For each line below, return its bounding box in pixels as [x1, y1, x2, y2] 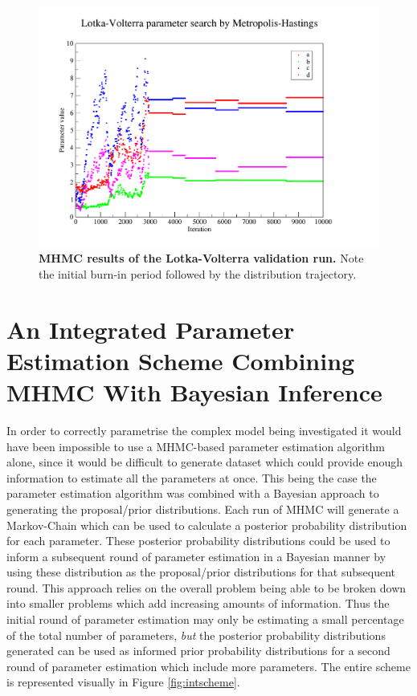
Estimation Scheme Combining [6, 344, 355, 376]
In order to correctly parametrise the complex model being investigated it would [6, 421, 402, 438]
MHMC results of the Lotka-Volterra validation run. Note [39, 250, 364, 267]
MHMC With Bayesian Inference [6, 376, 382, 408]
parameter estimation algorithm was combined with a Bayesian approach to [6, 485, 379, 502]
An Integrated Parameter [6, 312, 295, 345]
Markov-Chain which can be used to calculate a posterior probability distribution [6, 516, 407, 533]
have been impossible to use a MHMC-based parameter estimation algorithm [6, 438, 386, 454]
